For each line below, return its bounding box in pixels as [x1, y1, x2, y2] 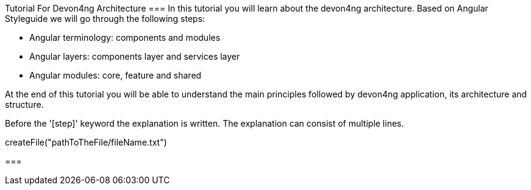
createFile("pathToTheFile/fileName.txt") [5, 137, 167, 147]
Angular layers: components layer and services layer [29, 51, 240, 62]
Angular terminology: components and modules [29, 32, 221, 43]
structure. [5, 99, 44, 110]
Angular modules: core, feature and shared [29, 70, 202, 80]
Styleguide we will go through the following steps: [5, 13, 205, 24]
